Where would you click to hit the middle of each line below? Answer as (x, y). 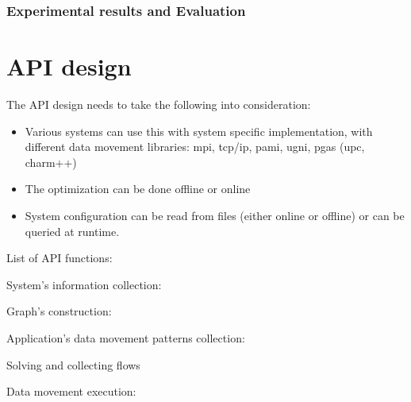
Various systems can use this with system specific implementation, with (199, 131)
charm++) (51, 162)
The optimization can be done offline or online (138, 189)
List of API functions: (60, 258)
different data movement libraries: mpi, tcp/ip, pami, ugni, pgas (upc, (195, 147)
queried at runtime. (72, 231)
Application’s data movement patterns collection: (126, 337)
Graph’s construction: (59, 311)
